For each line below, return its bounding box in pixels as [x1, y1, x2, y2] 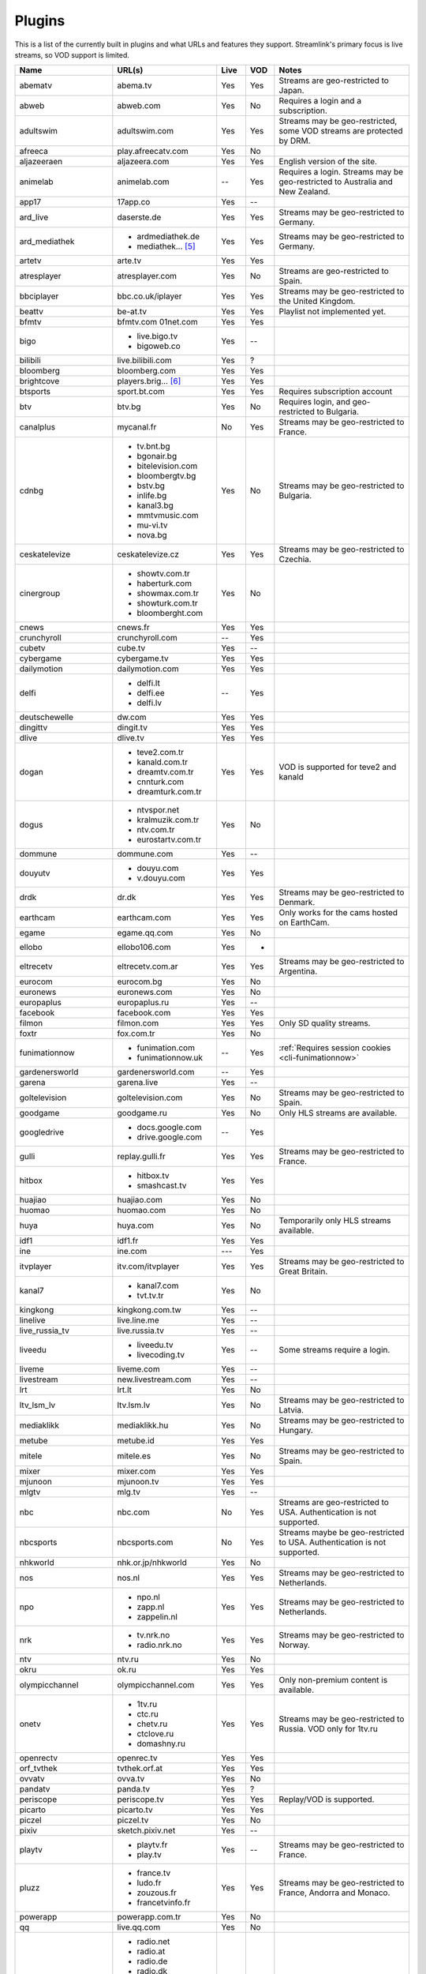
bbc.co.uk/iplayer [117, 291, 182, 302]
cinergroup [19, 588, 61, 599]
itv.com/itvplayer [117, 1261, 180, 1272]
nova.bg [136, 530, 167, 541]
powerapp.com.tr [117, 1912, 181, 1923]
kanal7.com [136, 1280, 179, 1291]
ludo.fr [136, 1878, 162, 1889]
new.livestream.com [117, 1374, 192, 1385]
